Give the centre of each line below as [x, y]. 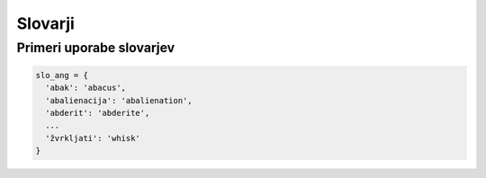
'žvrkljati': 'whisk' [93, 138]
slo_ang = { [62, 75]
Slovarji [46, 23]
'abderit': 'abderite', [98, 113]
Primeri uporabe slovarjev [96, 48]
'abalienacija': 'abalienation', [119, 100]
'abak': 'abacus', [85, 88]
